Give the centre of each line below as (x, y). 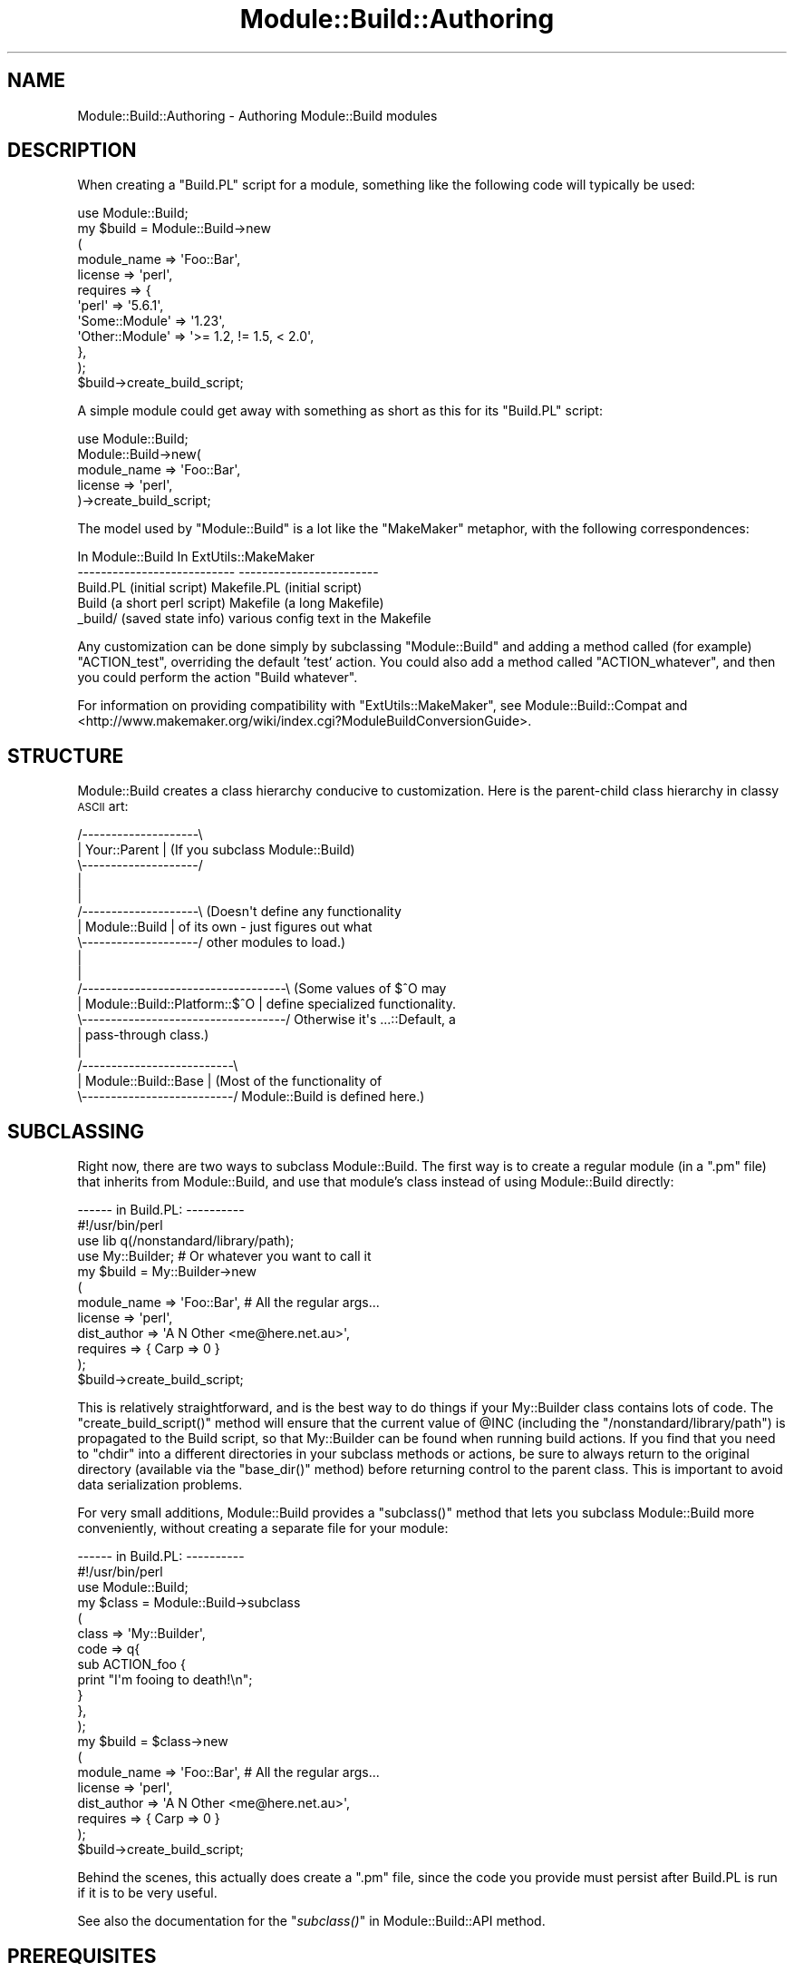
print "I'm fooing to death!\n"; (165, 1680)
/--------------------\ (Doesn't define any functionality (239, 912)
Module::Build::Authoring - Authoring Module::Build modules (257, 115)
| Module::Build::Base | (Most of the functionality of (230, 1081)
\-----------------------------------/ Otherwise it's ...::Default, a (266, 1020)
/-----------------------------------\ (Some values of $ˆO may (262, 989)
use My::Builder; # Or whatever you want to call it (224, 1256)
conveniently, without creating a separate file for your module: (263, 1528)
